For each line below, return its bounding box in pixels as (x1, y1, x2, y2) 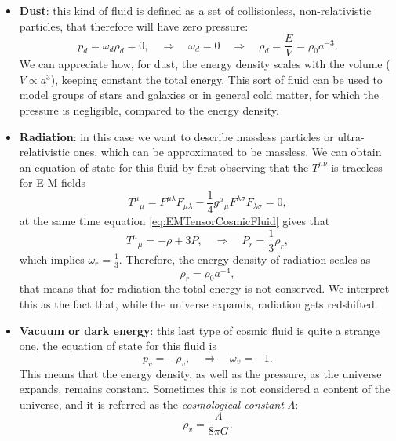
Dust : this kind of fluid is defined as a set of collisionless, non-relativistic (19, 2, 372, 18)
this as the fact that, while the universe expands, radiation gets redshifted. (19, 296, 378, 312)
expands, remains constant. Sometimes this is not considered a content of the (19, 381, 391, 397)
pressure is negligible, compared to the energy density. (19, 102, 279, 118)
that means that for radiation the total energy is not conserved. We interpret (19, 280, 390, 297)
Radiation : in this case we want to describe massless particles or (19, 128, 334, 144)
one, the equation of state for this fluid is (19, 337, 216, 354)
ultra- (337, 128, 365, 144)
